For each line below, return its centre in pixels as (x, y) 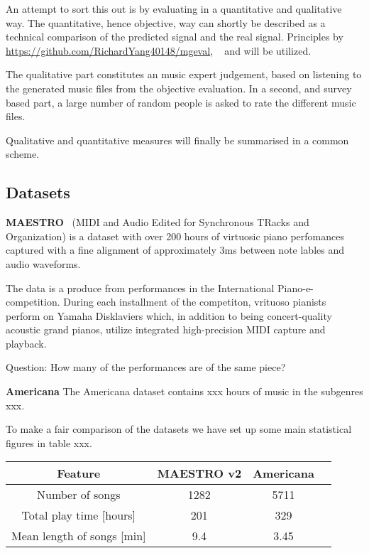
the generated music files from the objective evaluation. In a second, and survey (179, 88)
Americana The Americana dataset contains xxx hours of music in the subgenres (184, 391)
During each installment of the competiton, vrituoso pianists (195, 302)
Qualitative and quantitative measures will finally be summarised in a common (177, 140)
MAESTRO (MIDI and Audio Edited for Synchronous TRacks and (158, 222)
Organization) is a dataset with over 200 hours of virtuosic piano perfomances (175, 236)
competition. (33, 302)
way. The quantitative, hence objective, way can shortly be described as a (166, 22)
